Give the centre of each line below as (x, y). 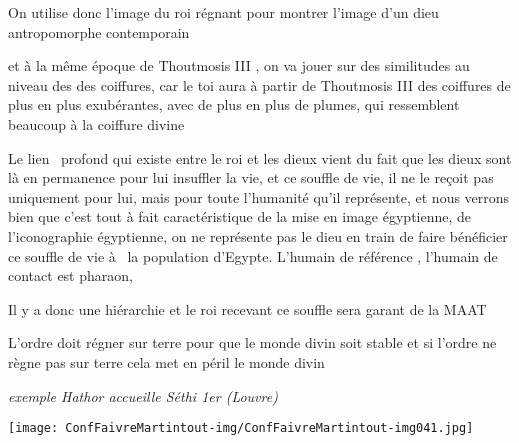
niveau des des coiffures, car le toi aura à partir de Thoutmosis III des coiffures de (259, 84)
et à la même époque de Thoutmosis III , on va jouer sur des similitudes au (239, 65)
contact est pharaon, (70, 275)
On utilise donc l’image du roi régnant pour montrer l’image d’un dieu (223, 12)
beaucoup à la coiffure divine (96, 123)
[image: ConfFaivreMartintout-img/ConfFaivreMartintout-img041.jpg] (241, 428)
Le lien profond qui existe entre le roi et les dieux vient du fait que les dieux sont (260, 157)
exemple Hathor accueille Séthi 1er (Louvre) (143, 395)
